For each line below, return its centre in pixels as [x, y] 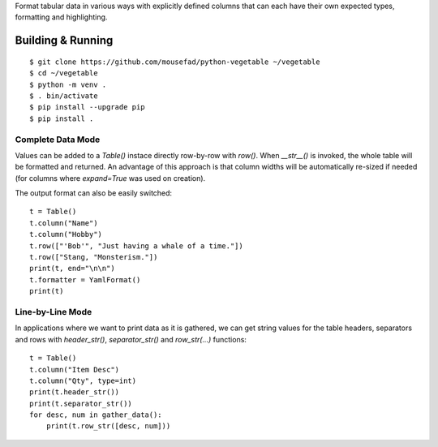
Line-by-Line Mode [54, 312]
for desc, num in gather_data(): [96, 415]
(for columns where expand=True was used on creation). [110, 178]
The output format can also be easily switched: [94, 193]
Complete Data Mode [58, 140]
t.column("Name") [64, 223]
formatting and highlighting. [61, 17]
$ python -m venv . [68, 84]
